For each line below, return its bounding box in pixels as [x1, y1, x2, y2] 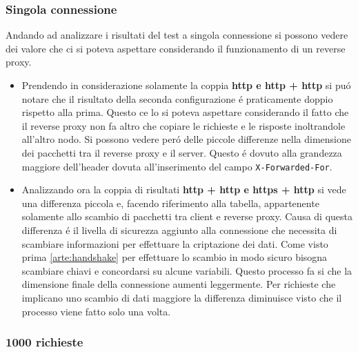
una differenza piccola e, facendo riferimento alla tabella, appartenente [21, 195, 319, 210]
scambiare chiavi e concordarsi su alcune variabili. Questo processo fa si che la [21, 263, 352, 277]
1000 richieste [6, 333, 83, 351]
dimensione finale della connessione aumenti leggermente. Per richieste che [21, 277, 336, 291]
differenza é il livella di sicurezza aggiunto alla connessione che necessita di [21, 223, 337, 237]
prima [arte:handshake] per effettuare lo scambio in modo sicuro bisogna [21, 250, 328, 264]
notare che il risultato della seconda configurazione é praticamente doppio [21, 91, 333, 106]
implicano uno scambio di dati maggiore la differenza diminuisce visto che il [21, 290, 342, 304]
